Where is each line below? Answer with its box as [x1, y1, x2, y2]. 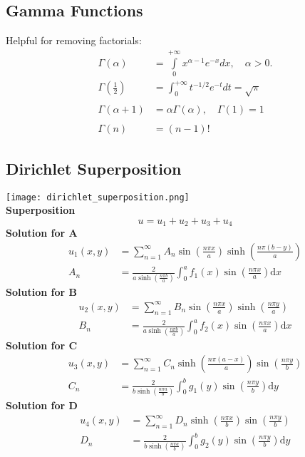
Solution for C [6, 337, 78, 352]
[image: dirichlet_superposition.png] [6, 192, 190, 202]
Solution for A [6, 225, 78, 240]
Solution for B [6, 284, 77, 299]
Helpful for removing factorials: [6, 33, 142, 48]
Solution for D [6, 398, 78, 413]
